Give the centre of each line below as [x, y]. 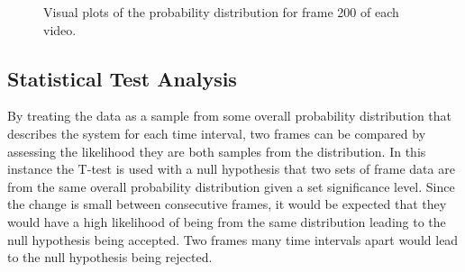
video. [60, 29]
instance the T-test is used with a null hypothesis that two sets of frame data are [231, 169]
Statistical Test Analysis [122, 78]
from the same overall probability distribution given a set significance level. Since [231, 186]
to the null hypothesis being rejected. [110, 257]
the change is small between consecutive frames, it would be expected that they [227, 204]
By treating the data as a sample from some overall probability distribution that [230, 116]
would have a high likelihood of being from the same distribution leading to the [227, 221]
